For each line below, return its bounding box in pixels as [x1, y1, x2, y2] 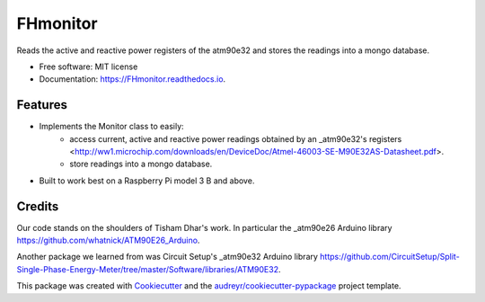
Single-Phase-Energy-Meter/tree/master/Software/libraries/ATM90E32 [16, 263, 278, 274]
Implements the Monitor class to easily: [39, 121, 184, 132]
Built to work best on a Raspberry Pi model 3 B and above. [39, 175, 255, 186]
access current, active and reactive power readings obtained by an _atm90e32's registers [69, 133, 402, 144]
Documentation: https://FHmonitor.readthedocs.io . [39, 74, 226, 84]
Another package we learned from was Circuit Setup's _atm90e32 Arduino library [16, 252, 319, 262]
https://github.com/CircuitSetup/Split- [320, 252, 460, 262]
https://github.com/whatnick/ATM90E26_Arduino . [16, 235, 200, 246]
